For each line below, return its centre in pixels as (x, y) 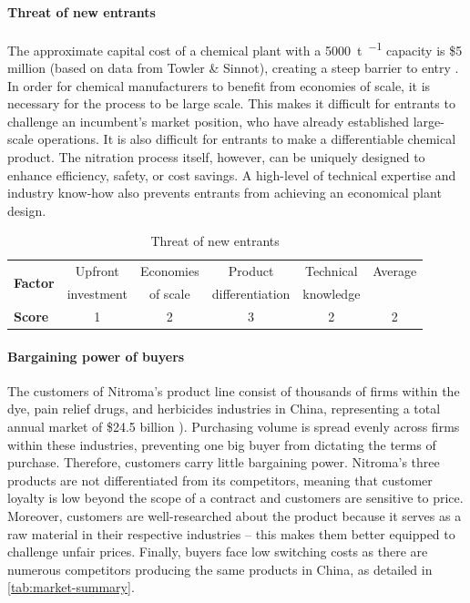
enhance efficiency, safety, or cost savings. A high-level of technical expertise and (232, 174)
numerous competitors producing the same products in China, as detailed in (220, 569)
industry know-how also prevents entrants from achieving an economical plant (225, 193)
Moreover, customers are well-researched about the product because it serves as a (235, 515)
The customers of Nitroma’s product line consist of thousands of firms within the (234, 390)
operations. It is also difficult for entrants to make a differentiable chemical (247, 139)
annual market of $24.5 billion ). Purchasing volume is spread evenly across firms (234, 426)
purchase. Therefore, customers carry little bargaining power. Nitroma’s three (224, 462)
